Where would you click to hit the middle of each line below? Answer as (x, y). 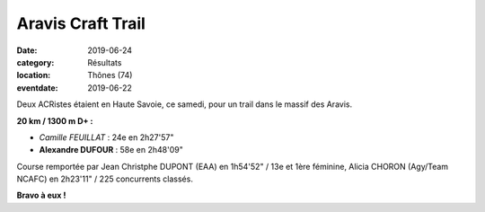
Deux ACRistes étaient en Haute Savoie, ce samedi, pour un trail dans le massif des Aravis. (185, 104)
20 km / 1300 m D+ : (55, 120)
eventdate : (37, 88)
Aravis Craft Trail (81, 23)
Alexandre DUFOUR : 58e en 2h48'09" (111, 150)
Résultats (105, 62)
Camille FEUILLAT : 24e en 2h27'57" (106, 137)
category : (35, 62)
